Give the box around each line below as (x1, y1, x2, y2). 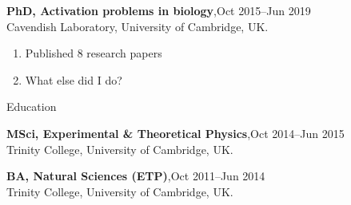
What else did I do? (25, 71, 122, 88)
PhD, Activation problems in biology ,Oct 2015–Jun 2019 (6, 2, 311, 18)
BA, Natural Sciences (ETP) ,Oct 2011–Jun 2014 (6, 168, 265, 184)
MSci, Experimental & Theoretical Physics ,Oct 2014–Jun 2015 (6, 124, 345, 141)
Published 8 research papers (25, 45, 162, 61)
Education (6, 98, 57, 115)
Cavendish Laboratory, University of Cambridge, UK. (6, 18, 269, 34)
